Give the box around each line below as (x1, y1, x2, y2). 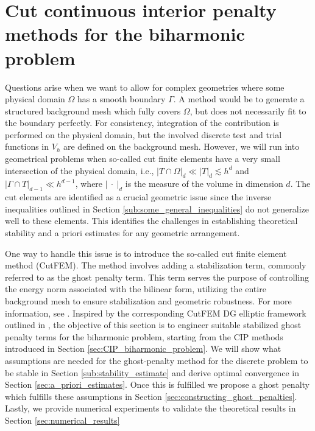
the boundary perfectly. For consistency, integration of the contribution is (5, 116, 279, 129)
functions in (5, 140, 49, 153)
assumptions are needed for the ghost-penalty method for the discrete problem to (5, 354, 308, 366)
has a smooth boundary (77, 93, 166, 105)
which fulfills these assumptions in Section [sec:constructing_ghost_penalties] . (5, 390, 297, 402)
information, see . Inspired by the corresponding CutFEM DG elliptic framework (5, 306, 306, 319)
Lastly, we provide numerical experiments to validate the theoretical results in (5, 402, 296, 415)
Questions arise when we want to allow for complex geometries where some (5, 80, 285, 93)
